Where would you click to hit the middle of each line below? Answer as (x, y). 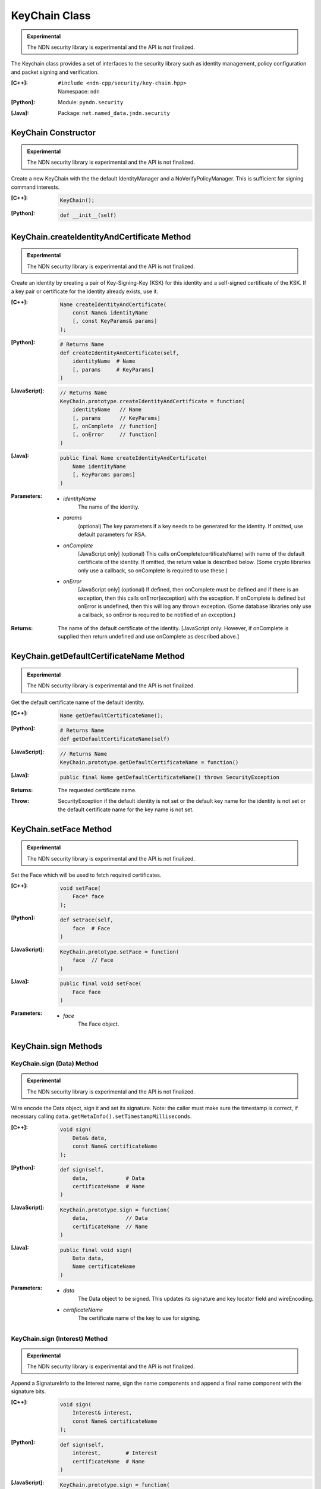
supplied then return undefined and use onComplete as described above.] (149, 637)
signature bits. (29, 1391)
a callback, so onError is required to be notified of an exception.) (157, 615)
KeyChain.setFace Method (62, 829)
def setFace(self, (86, 920)
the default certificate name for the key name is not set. (126, 809)
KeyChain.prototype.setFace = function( (119, 952)
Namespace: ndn (79, 91)
